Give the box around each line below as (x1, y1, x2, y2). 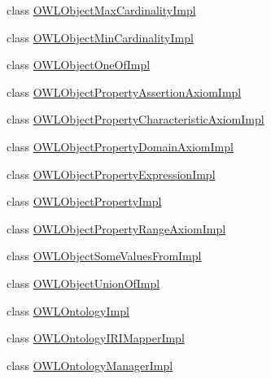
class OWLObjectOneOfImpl (7, 56, 151, 73)
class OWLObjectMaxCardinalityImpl (7, 2, 196, 18)
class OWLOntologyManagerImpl (7, 356, 173, 373)
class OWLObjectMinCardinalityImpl (7, 28, 194, 46)
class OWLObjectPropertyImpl (7, 193, 162, 210)
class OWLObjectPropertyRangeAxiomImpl (7, 220, 226, 237)
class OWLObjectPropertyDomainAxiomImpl (7, 137, 234, 155)
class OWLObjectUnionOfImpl (7, 274, 160, 291)
